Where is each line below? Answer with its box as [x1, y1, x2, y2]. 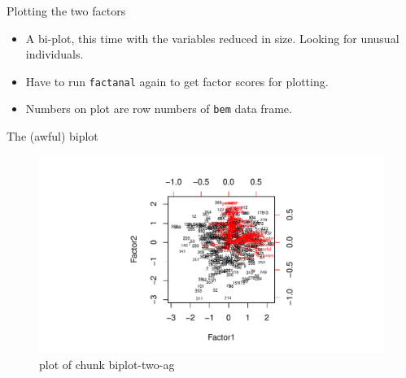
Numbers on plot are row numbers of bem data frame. [25, 100, 292, 117]
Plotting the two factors [7, 2, 126, 19]
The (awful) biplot [7, 128, 98, 145]
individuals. [25, 46, 84, 63]
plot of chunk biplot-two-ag [39, 355, 175, 372]
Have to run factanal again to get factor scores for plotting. [25, 72, 329, 89]
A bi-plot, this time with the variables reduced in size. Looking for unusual [25, 29, 399, 46]
